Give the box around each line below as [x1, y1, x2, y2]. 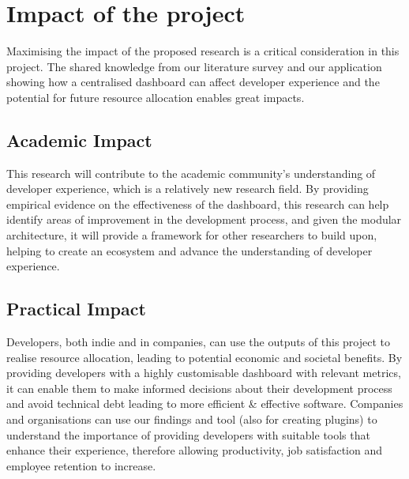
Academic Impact [6, 127, 152, 152]
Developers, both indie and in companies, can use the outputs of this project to [6, 334, 391, 350]
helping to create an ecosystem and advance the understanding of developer [6, 242, 373, 258]
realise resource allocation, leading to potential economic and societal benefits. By [6, 349, 403, 365]
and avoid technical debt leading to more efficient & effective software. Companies [6, 395, 403, 412]
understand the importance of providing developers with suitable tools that [6, 426, 370, 443]
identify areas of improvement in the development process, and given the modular [6, 211, 402, 228]
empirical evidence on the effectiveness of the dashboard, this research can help [6, 195, 389, 212]
